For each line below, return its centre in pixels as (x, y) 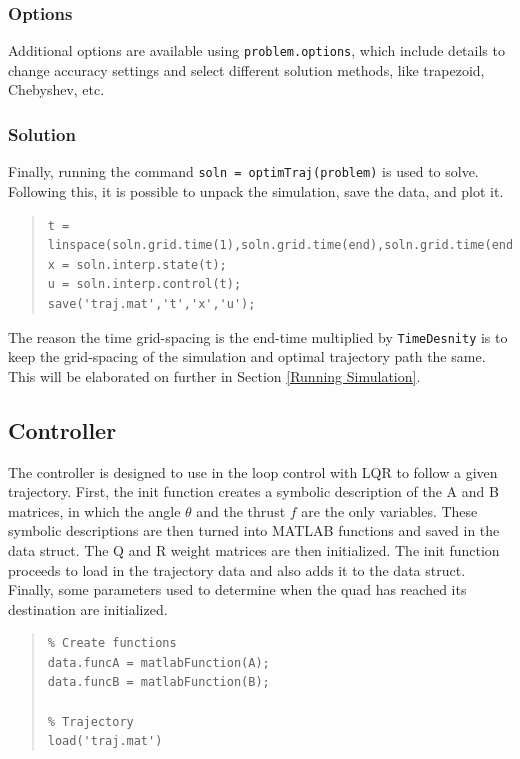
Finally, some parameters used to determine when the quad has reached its (237, 589)
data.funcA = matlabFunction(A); (158, 662)
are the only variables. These (389, 510)
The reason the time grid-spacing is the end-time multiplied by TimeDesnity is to (258, 336)
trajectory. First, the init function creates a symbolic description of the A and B (253, 491)
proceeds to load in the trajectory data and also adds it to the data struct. (237, 569)
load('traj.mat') (105, 741)
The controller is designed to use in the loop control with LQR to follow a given (253, 471)
